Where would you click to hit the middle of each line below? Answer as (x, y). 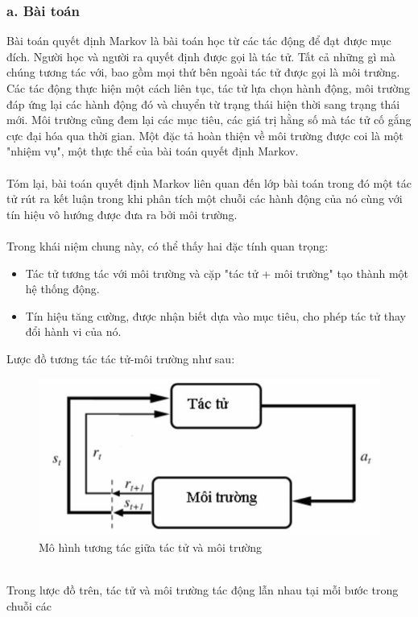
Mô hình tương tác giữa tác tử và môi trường (150, 547)
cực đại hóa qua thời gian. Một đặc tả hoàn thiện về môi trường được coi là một (205, 135)
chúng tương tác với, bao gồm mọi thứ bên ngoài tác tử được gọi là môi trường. (203, 72)
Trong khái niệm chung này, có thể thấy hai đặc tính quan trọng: (168, 245)
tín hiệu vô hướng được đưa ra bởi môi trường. (122, 214)
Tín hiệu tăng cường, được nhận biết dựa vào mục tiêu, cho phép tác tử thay (215, 315)
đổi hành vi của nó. (73, 331)
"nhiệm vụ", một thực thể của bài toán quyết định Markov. (153, 151)
